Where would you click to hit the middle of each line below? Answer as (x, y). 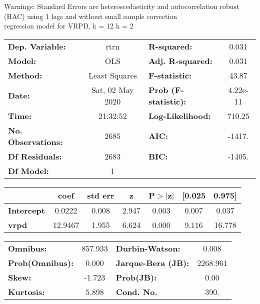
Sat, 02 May (112, 89)
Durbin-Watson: (148, 248)
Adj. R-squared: (180, 60)
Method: (25, 75)
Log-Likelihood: (179, 115)
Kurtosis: (26, 291)
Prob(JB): (136, 277)
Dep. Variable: (37, 46)
